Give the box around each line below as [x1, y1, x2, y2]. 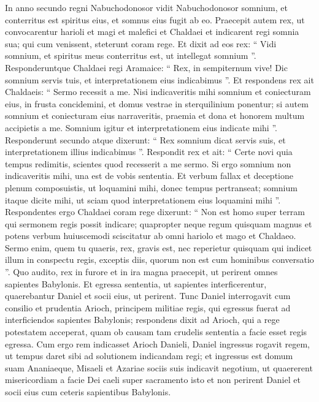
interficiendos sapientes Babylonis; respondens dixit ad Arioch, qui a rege [5, 313, 280, 326]
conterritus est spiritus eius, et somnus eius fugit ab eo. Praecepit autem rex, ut [5, 13, 305, 26]
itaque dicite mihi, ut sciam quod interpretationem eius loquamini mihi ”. [5, 193, 281, 206]
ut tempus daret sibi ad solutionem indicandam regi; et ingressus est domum [5, 349, 293, 362]
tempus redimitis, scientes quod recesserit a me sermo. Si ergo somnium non [5, 157, 291, 170]
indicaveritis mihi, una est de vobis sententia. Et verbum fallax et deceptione [5, 169, 293, 182]
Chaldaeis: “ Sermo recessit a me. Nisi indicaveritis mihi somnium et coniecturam [5, 85, 311, 98]
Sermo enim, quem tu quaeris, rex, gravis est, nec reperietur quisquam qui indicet [5, 241, 312, 254]
